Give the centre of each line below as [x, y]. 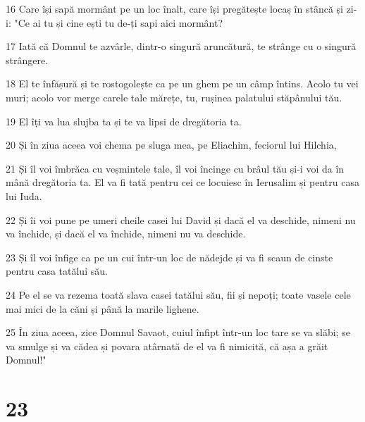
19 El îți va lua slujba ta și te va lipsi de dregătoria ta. [124, 121]
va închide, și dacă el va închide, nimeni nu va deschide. [126, 234]
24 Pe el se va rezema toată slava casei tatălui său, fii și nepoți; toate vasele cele [178, 294]
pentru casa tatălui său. [57, 271]
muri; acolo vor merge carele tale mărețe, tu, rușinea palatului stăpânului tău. [174, 97]
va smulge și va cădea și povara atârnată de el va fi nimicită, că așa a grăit [167, 346]
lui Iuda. [24, 196]
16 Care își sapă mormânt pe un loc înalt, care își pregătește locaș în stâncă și [174, 8]
